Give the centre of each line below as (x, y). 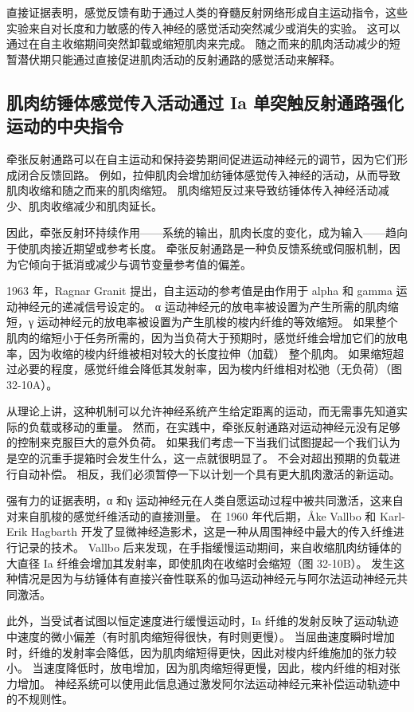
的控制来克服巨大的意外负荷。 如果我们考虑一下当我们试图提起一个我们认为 (203, 442)
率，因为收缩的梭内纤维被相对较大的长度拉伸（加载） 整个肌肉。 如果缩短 (200, 353)
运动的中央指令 (65, 126)
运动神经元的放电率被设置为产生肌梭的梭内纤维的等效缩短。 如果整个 (217, 322)
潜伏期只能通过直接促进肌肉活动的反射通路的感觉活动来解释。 (179, 59)
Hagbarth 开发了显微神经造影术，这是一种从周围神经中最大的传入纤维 (212, 531)
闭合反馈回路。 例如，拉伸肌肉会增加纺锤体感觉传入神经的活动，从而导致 (209, 174)
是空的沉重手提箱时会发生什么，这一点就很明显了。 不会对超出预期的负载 (198, 458)
